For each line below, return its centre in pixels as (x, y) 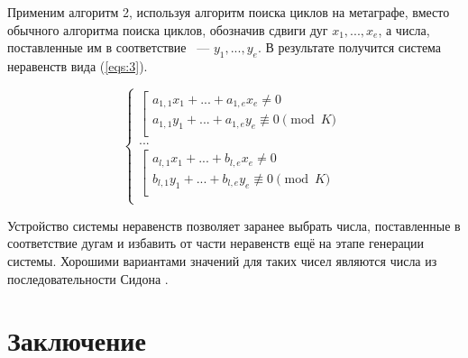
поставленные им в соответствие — (109, 47)
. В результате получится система (349, 47)
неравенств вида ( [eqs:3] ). (78, 65)
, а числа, (404, 29)
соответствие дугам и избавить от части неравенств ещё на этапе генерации (216, 243)
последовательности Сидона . (88, 278)
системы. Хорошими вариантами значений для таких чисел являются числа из (222, 261)
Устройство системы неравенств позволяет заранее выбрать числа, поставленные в (234, 225)
